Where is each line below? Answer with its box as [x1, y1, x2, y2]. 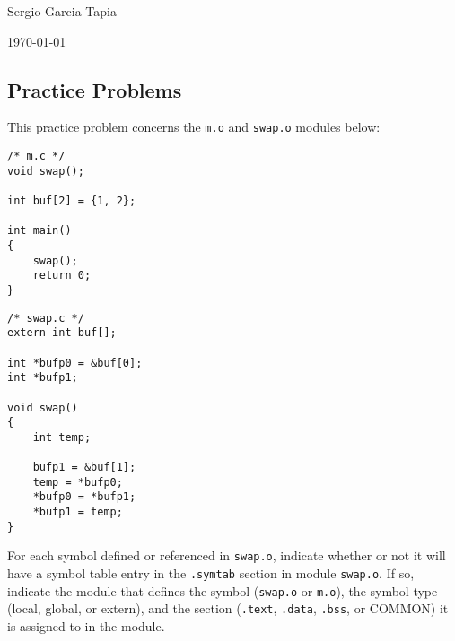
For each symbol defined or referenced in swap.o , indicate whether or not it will [7, 546, 446, 565]
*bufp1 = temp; [32, 506, 123, 519]
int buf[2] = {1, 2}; [7, 195, 136, 208]
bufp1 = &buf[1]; [32, 461, 136, 474]
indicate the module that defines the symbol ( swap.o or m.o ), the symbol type [7, 581, 438, 600]
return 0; [32, 269, 92, 282]
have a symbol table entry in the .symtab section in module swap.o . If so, [7, 564, 415, 583]
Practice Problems [7, 75, 182, 103]
